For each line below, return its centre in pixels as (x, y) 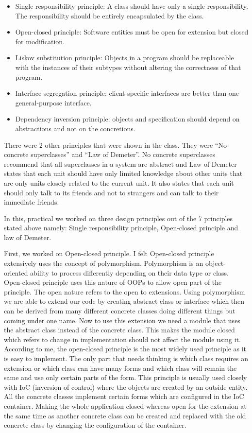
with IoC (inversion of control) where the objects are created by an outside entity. (126, 387)
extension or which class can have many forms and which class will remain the (120, 368)
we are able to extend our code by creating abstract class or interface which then (124, 301)
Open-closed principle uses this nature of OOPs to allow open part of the (113, 282)
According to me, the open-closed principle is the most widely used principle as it (125, 349)
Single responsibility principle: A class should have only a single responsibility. (132, 6)
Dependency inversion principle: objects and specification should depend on (127, 119)
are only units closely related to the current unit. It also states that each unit (119, 182)
